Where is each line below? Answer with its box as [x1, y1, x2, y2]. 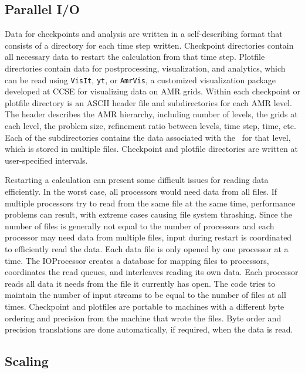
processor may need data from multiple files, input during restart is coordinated [5, 231, 292, 243]
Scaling [5, 352, 49, 370]
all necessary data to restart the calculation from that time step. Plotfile [5, 50, 265, 63]
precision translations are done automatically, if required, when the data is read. [5, 323, 293, 335]
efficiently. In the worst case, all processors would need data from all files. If [5, 185, 277, 197]
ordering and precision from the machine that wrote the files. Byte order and [5, 311, 282, 324]
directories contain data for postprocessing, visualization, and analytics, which [5, 62, 286, 74]
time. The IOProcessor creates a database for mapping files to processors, [5, 254, 269, 266]
